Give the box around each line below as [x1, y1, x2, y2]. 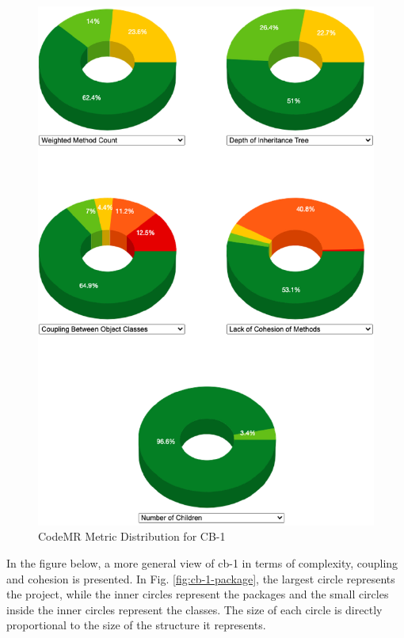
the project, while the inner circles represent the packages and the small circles [6, 586, 389, 602]
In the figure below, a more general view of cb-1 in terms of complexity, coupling [6, 555, 398, 572]
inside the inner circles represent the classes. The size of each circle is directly [6, 601, 383, 617]
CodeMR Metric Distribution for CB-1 [38, 528, 226, 545]
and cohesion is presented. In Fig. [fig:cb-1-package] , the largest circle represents [6, 570, 395, 587]
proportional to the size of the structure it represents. [6, 617, 266, 633]
